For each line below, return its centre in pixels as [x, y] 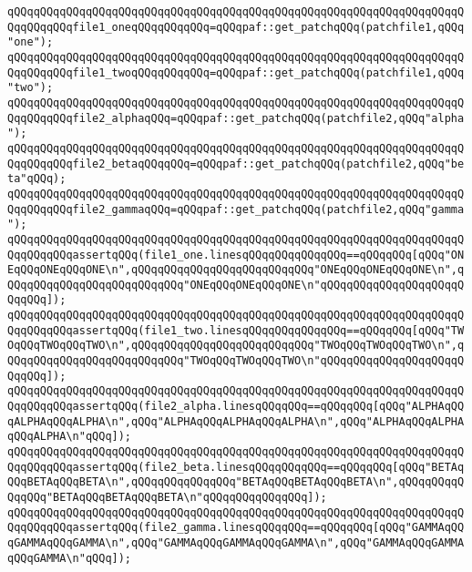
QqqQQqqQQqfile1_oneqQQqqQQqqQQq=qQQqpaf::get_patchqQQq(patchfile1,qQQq [236, 27]
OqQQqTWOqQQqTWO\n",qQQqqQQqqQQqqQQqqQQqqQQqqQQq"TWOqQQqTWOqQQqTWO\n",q [236, 346]
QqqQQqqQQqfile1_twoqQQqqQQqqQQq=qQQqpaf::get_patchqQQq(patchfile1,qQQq [236, 72]
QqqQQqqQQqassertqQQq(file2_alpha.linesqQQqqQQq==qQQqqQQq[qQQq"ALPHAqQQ [236, 407]
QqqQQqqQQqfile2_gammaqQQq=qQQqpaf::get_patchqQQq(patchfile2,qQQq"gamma [236, 209]
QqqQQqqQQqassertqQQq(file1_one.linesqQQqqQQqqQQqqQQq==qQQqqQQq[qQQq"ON [236, 255]
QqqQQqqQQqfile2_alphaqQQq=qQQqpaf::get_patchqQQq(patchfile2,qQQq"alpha [236, 118]
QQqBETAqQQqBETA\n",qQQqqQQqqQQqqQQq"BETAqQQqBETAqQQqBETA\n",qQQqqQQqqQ [236, 482]
